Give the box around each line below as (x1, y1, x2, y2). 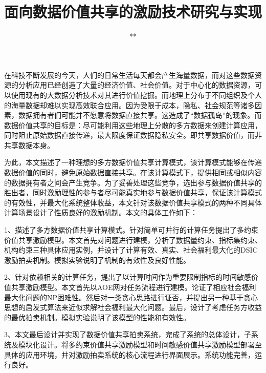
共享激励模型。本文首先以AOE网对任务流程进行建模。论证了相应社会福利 (11, 282, 256, 292)
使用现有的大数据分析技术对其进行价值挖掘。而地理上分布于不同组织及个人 (11, 89, 262, 100)
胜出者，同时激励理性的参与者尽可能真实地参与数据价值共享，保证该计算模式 (4, 187, 262, 198)
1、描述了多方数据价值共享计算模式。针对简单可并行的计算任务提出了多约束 (4, 224, 258, 235)
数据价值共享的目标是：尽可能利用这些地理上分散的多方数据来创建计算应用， (4, 119, 262, 130)
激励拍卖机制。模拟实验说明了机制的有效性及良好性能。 (4, 254, 190, 265)
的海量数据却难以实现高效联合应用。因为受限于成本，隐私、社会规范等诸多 (4, 99, 255, 110)
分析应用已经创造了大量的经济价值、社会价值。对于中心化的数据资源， (18, 79, 255, 90)
